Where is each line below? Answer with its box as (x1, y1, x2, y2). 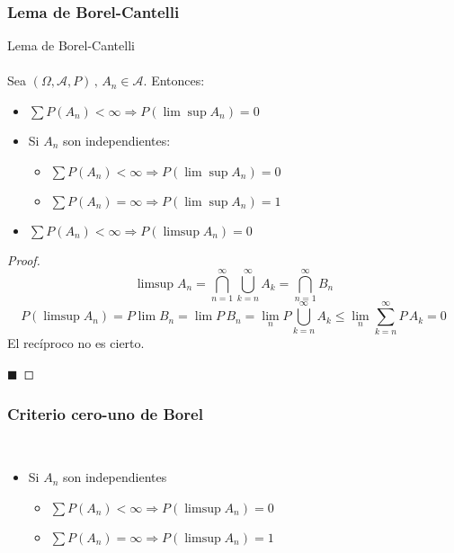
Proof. (7, 250, 40, 269)
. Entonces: (143, 71, 205, 90)
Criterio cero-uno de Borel (7, 402, 203, 424)
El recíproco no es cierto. (7, 334, 145, 352)
